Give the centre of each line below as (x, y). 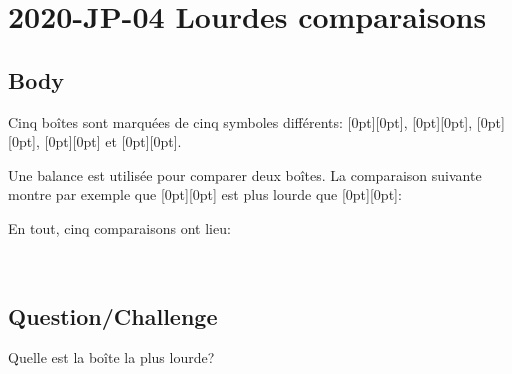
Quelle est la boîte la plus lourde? (111, 357)
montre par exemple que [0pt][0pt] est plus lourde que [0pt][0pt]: (205, 194)
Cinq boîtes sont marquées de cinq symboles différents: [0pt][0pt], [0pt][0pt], (240, 121)
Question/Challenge (113, 315)
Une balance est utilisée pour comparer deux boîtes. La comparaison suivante (245, 174)
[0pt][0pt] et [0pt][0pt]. (113, 141)
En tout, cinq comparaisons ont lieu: (119, 227)
